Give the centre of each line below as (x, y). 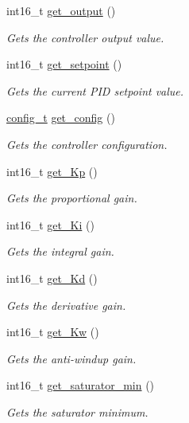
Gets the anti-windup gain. (71, 358)
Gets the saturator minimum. (77, 411)
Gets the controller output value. (85, 37)
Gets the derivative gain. (66, 305)
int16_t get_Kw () (53, 332)
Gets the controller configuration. (87, 144)
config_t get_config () (61, 117)
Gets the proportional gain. (72, 198)
